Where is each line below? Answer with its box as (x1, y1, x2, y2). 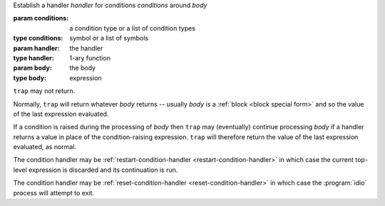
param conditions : (13, 14, 69, 23)
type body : (13, 73, 46, 82)
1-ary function (69, 53, 111, 62)
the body (69, 64, 96, 72)
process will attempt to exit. (13, 188, 95, 197)
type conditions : (13, 34, 63, 43)
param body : (13, 64, 53, 72)
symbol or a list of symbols (69, 34, 149, 43)
